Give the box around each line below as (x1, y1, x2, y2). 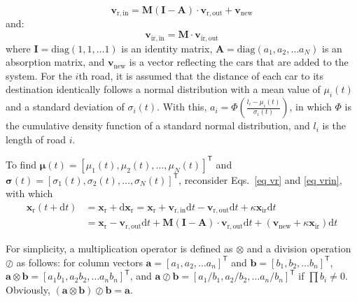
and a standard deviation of (6, 99, 125, 114)
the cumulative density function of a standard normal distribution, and (6, 118, 310, 133)
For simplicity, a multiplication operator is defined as (6, 240, 233, 255)
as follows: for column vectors (16, 254, 143, 269)
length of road (6, 131, 66, 146)
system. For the (6, 68, 72, 82)
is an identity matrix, (121, 41, 213, 55)
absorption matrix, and (6, 55, 105, 69)
